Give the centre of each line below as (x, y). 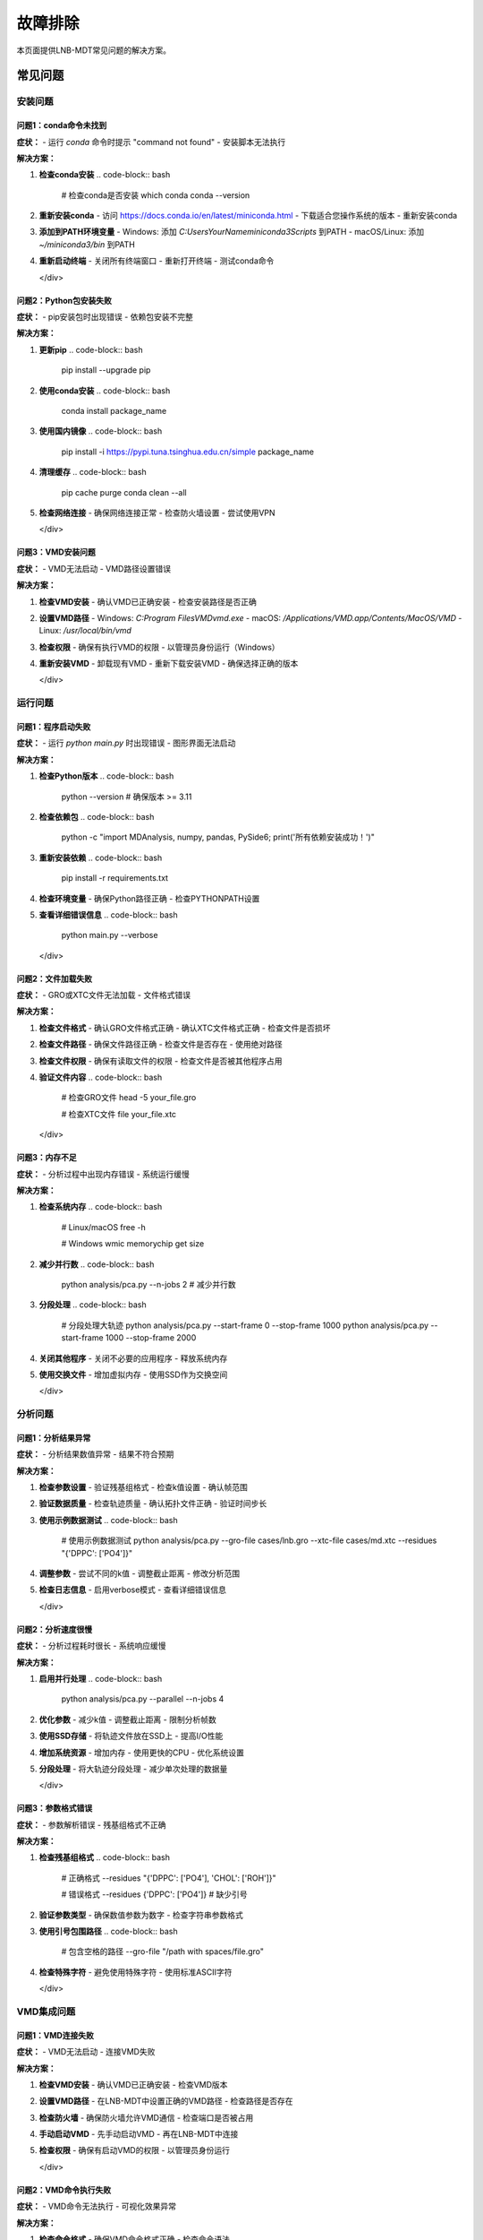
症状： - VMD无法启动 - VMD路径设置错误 (94, 568)
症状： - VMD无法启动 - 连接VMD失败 (86, 2052)
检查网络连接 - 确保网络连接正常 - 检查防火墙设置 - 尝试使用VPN (157, 513)
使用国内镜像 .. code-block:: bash (101, 431)
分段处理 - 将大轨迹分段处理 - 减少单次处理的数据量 (133, 1769)
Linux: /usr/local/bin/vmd (85, 631)
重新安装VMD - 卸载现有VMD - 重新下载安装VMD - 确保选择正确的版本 (169, 664)
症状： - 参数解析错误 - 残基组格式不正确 (91, 1824)
